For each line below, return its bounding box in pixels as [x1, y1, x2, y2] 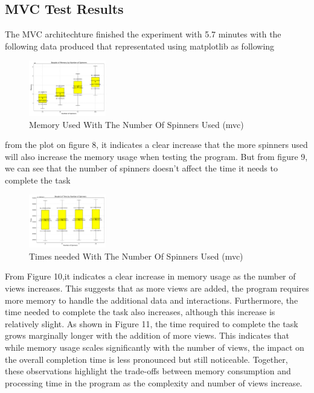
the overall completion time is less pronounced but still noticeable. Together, [5, 353, 288, 365]
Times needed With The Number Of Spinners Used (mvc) [29, 249, 243, 262]
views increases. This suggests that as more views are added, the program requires [5, 281, 309, 294]
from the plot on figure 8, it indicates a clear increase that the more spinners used [5, 138, 308, 151]
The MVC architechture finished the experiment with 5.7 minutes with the [5, 28, 281, 40]
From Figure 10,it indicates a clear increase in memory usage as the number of [5, 270, 296, 283]
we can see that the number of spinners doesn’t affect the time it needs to [5, 162, 278, 174]
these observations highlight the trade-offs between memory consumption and [5, 365, 291, 377]
